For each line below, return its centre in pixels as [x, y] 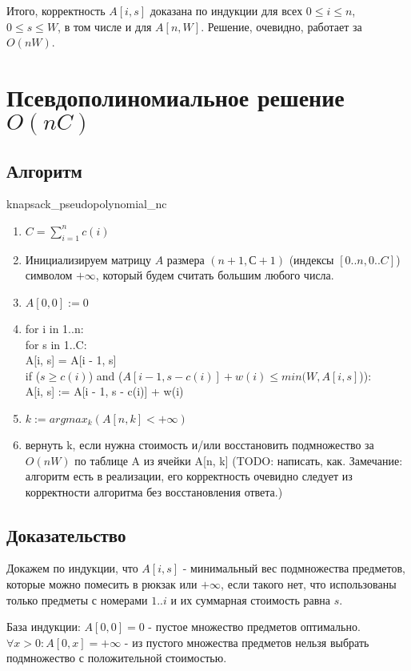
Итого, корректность [56, 10]
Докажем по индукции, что [72, 568]
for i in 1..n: [54, 328]
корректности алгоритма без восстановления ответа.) [154, 491]
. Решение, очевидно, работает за [281, 26]
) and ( [106, 375]
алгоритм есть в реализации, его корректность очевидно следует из [189, 476]
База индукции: [44, 627]
